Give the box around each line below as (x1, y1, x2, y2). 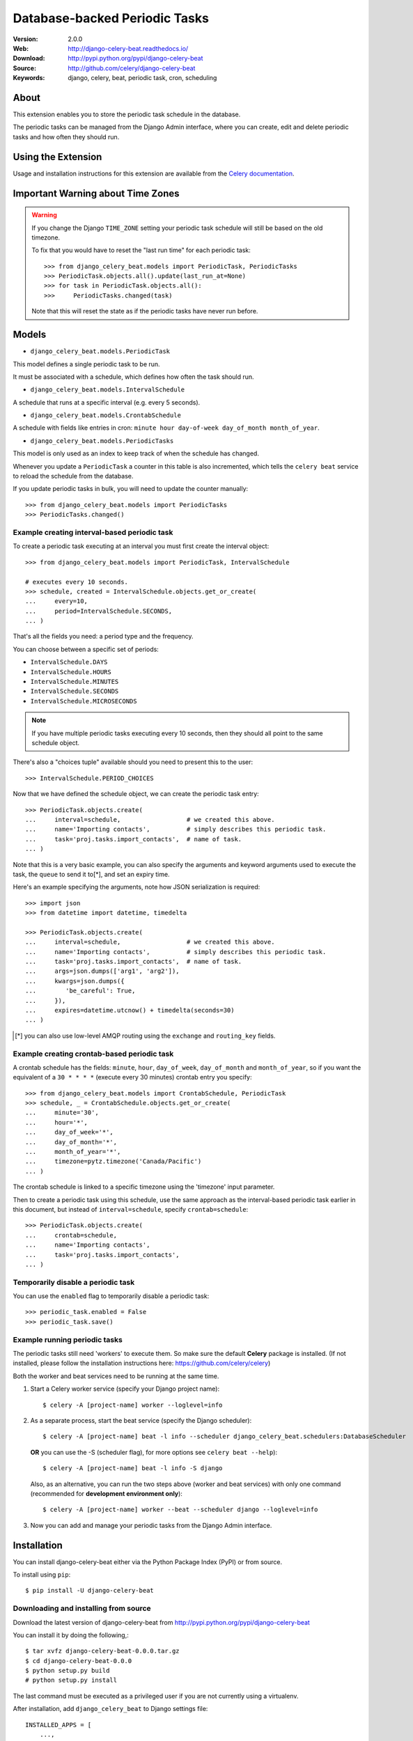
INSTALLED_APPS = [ (25, 1721, 92, 1728)
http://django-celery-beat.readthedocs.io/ (68, 44, 189, 52)
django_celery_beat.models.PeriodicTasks (30, 437, 174, 445)
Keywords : (13, 74, 45, 82)
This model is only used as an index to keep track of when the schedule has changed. (13, 449, 259, 458)
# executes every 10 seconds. (25, 578, 129, 586)
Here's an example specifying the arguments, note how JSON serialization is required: (13, 883, 260, 891)
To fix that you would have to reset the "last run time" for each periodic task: (31, 246, 251, 254)
